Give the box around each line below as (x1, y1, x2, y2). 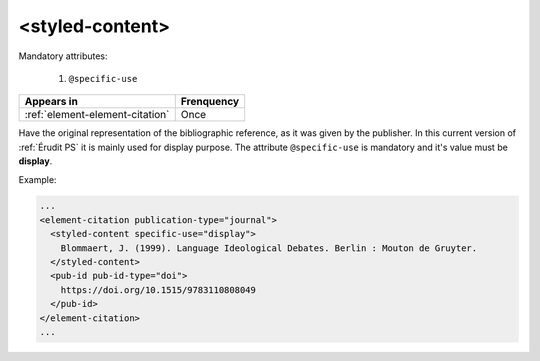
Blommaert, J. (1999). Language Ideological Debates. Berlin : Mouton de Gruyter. (60, 242, 478, 254)
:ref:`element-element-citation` (24, 108, 170, 122)
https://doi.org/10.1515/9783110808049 (60, 284, 257, 295)
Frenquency (180, 95, 240, 109)
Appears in (24, 95, 79, 109)
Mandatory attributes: (18, 50, 109, 62)
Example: (18, 173, 57, 185)
